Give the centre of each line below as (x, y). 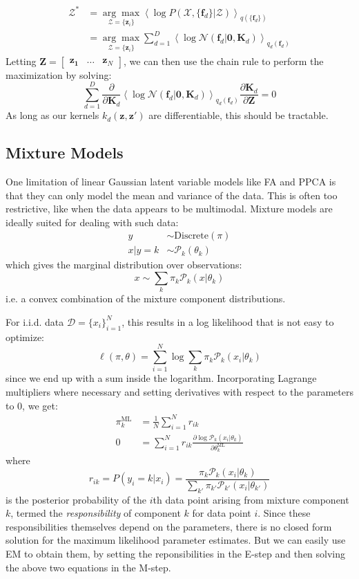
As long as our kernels (52, 115)
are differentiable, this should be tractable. (239, 115)
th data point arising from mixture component (251, 499)
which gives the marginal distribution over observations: (124, 265)
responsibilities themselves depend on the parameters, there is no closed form (169, 526)
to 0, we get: (32, 405)
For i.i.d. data (35, 321)
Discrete (191, 236)
